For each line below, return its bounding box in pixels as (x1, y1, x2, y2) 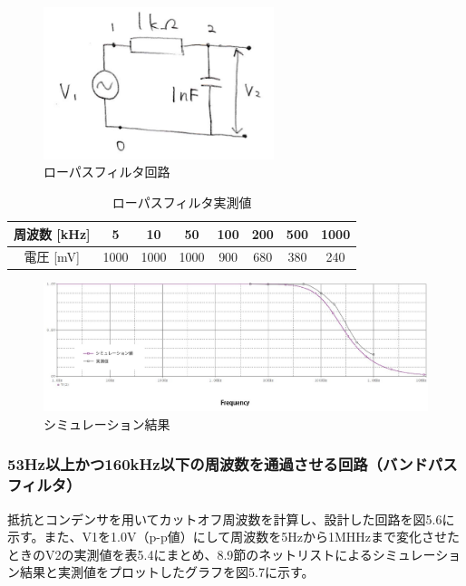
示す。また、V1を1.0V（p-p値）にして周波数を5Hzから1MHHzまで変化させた (7, 527, 461, 546)
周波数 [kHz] (14, 224, 91, 243)
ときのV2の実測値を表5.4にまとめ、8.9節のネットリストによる (7, 544, 373, 563)
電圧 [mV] (24, 247, 80, 266)
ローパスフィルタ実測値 (112, 192, 252, 211)
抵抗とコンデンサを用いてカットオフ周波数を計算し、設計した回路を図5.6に (7, 509, 455, 528)
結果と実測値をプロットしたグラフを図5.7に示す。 (19, 562, 315, 581)
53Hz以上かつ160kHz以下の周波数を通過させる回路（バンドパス (7, 453, 458, 476)
